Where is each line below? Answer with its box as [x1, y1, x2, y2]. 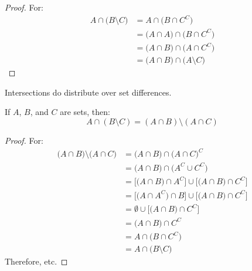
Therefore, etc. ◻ [5, 255, 68, 267]
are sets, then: [60, 106, 110, 118]
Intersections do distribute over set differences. [5, 86, 172, 98]
